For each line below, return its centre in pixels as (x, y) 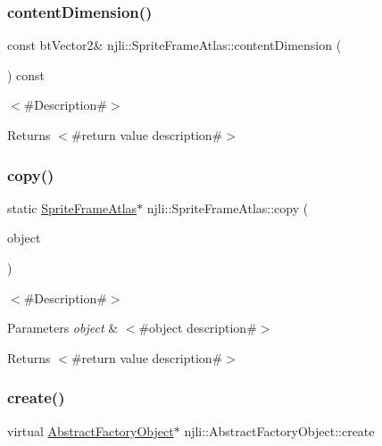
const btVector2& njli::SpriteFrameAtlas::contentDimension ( (174, 45)
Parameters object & (63, 328)
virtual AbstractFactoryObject (91, 430)
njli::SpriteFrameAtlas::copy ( (228, 207)
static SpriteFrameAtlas (72, 207)
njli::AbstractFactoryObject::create (279, 430)
